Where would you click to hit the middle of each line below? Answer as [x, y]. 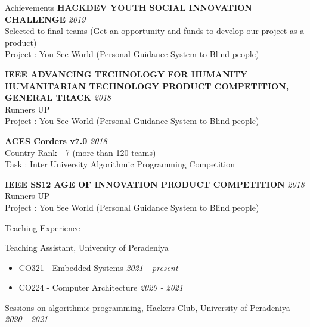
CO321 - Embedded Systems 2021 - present [98, 267]
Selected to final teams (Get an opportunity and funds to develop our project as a [155, 31]
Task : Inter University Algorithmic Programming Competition [120, 164]
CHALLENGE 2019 [45, 19]
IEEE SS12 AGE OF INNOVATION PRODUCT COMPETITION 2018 [155, 184]
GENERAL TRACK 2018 [58, 97]
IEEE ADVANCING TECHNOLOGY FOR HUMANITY [126, 74]
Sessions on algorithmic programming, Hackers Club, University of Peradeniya [148, 307]
